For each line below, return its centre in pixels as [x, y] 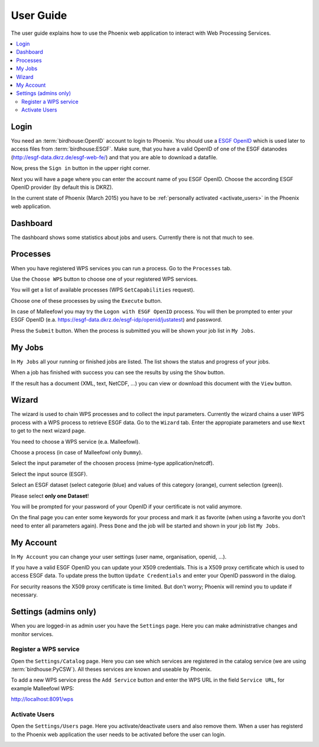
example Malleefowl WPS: [43, 688]
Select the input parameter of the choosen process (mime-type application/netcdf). [113, 463]
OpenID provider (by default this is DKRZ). [62, 187]
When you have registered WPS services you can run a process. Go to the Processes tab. [121, 268]
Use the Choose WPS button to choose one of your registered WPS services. [104, 279]
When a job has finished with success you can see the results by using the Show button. [118, 372]
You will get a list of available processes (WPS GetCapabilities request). [103, 290]
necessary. [25, 595]
